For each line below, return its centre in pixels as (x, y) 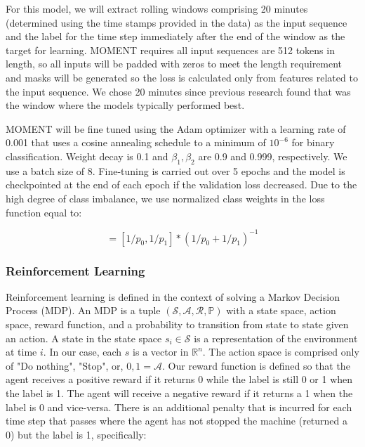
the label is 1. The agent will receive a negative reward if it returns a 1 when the (179, 393)
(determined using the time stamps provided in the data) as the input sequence (177, 22)
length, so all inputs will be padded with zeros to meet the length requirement (174, 64)
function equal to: (44, 212)
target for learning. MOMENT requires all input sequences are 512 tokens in (170, 50)
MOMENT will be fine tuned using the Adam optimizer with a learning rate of (176, 128)
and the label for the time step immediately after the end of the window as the (175, 36)
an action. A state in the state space (84, 338)
